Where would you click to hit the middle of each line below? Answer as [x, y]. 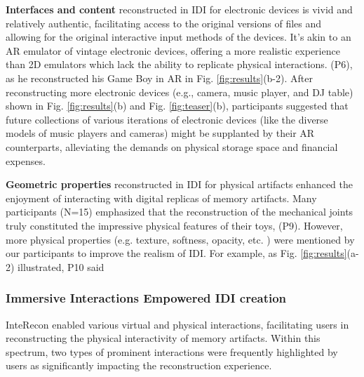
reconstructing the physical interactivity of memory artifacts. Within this [163, 338]
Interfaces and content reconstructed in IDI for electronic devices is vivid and [179, 9]
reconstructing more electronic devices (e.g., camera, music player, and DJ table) [180, 92]
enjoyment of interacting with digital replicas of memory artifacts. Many [161, 198]
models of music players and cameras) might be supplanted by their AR [160, 133]
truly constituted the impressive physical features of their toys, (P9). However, [174, 225]
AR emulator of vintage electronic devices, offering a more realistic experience [173, 50]
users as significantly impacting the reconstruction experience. [139, 365]
